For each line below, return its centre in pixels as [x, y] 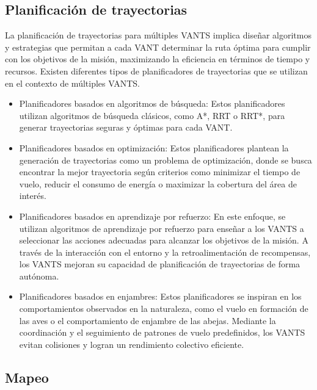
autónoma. [39, 276]
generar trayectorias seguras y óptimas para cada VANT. [126, 127]
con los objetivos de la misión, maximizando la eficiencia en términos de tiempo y [158, 59]
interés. [33, 196]
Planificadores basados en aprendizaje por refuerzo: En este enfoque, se [152, 216]
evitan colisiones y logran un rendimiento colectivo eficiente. [132, 344]
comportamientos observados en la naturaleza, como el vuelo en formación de [164, 309]
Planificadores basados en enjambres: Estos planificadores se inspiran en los [160, 296]
